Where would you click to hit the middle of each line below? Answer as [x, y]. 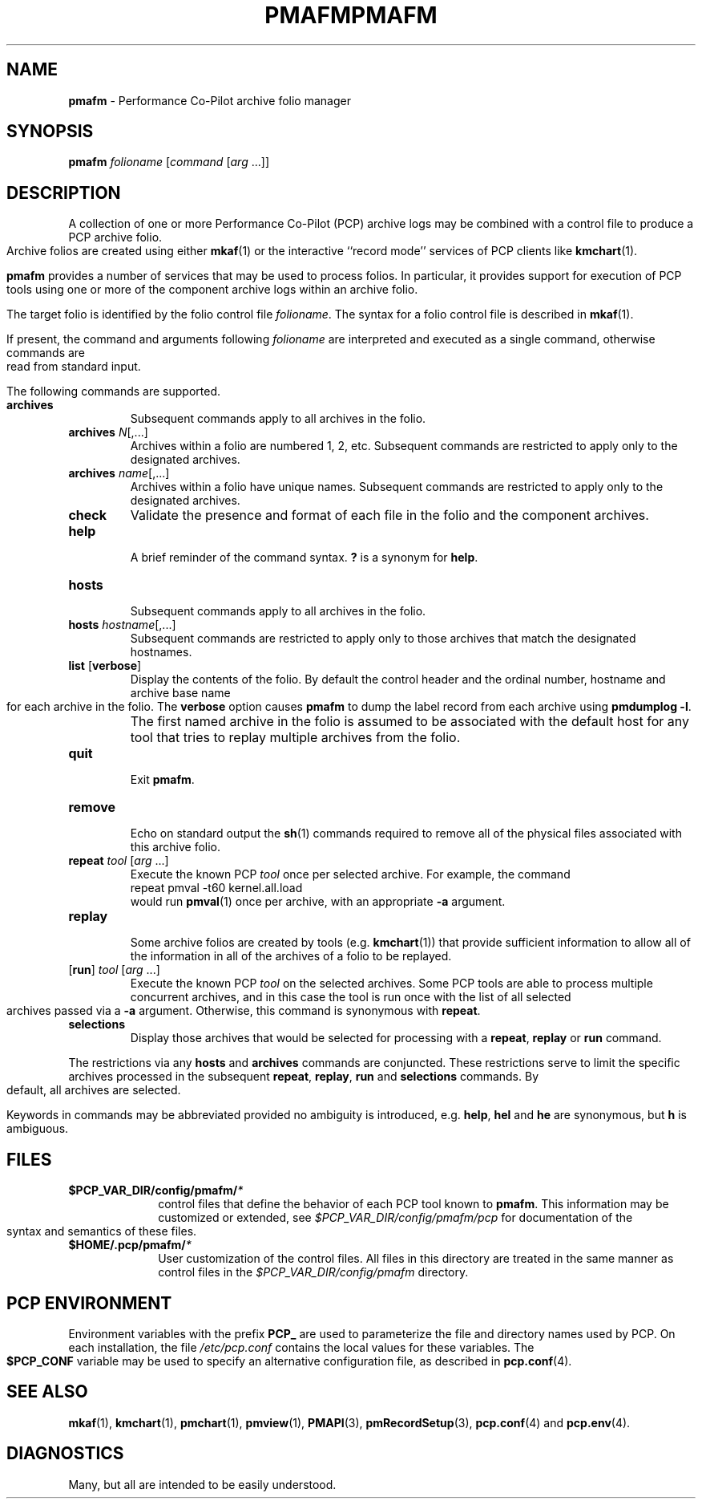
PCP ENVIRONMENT [89, 1303]
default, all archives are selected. [94, 1090]
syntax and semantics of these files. [102, 1231]
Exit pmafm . [162, 780]
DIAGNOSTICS [65, 1454]
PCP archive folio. [115, 237]
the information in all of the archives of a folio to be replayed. [291, 956]
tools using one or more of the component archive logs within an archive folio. [212, 290]
